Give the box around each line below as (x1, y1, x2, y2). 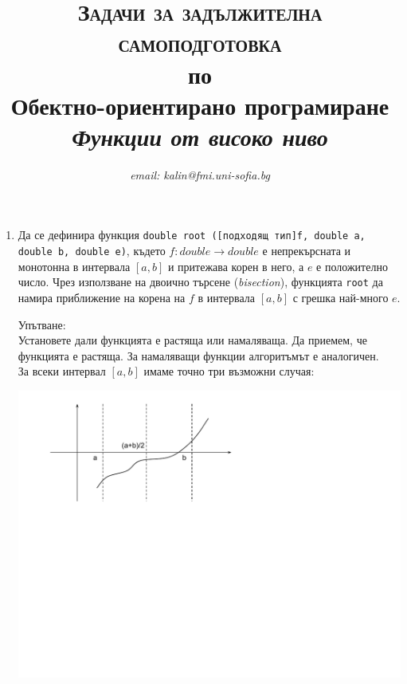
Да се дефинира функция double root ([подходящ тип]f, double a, (18, 226, 366, 243)
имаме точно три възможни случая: (143, 363, 315, 379)
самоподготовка (118, 26, 282, 59)
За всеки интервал (18, 363, 106, 379)
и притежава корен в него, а (167, 257, 304, 274)
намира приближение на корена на (18, 289, 186, 306)
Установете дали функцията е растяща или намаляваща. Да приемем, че (18, 332, 367, 348)
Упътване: (18, 316, 66, 332)
